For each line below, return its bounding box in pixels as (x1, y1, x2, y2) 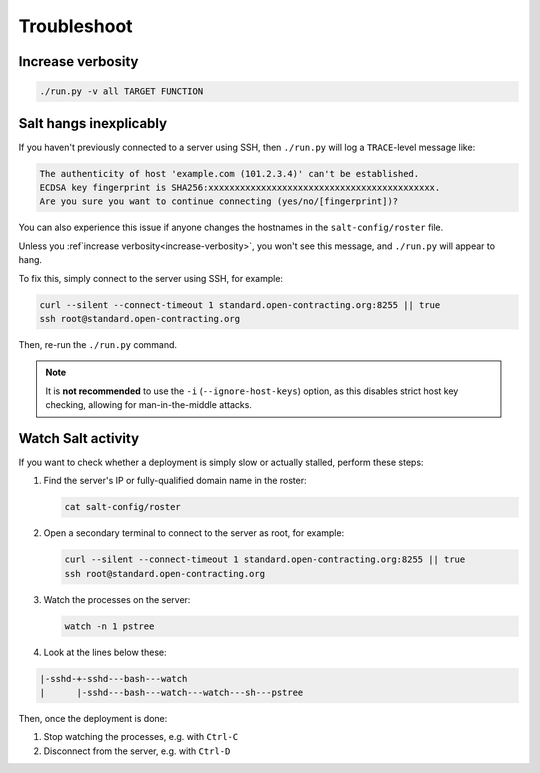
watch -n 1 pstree (64, 620, 155, 632)
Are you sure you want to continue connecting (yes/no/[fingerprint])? (39, 196, 399, 207)
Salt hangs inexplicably (18, 115, 168, 132)
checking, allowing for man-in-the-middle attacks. (45, 399, 252, 411)
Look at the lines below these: (43, 646, 167, 658)
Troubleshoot (18, 15, 134, 37)
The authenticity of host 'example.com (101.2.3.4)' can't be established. (39, 168, 420, 179)
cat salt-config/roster (64, 501, 182, 513)
